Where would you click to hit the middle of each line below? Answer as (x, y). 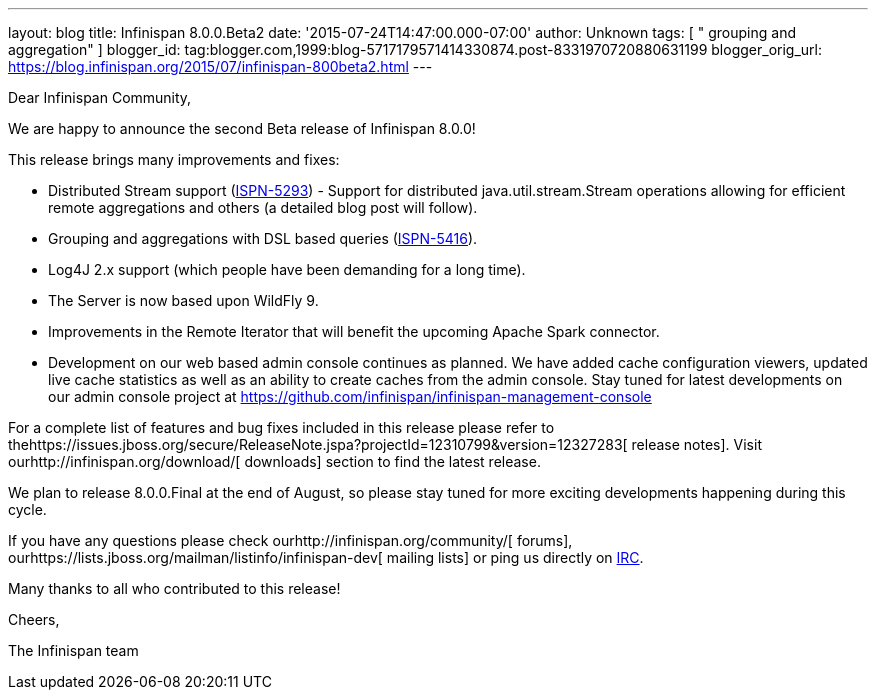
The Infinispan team (73, 650)
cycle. (27, 509)
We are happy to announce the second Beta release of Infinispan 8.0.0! (242, 128)
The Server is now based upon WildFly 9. (183, 300)
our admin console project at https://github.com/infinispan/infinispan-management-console (350, 396)
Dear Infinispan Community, (100, 97)
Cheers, (34, 619)
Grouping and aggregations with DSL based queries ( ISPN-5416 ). (263, 238)
